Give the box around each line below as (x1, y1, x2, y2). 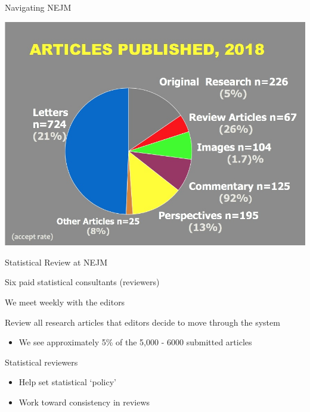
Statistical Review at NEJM (5, 255, 108, 268)
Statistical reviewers (5, 355, 78, 368)
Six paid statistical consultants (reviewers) (5, 276, 160, 288)
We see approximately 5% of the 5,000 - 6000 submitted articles (18, 336, 252, 348)
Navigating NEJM (5, 1, 72, 13)
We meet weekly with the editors (5, 296, 125, 308)
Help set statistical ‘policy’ (18, 376, 116, 388)
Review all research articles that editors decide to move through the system (5, 316, 280, 328)
